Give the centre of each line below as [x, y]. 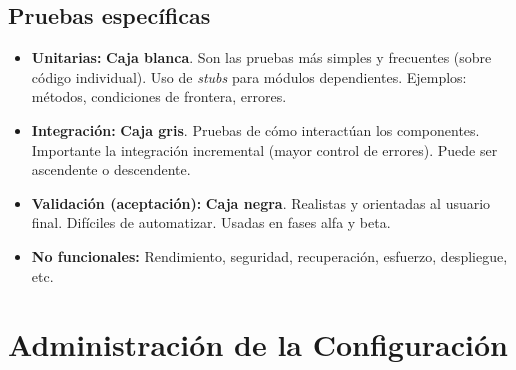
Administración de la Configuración [258, 344]
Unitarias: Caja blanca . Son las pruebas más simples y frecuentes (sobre [261, 57]
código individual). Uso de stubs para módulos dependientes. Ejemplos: [249, 76]
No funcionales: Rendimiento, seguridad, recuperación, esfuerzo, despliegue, [269, 255]
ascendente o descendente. [111, 169]
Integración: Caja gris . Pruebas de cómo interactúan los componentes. [255, 129]
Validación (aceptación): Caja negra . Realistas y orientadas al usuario [261, 202]
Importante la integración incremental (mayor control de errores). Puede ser [264, 149]
